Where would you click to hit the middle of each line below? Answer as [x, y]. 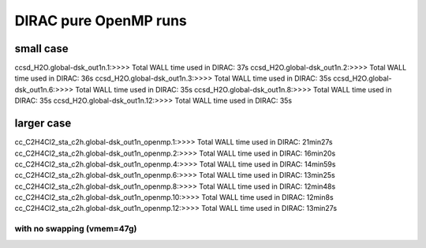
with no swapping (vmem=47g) [76, 229]
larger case [43, 124]
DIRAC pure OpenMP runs [101, 21]
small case [41, 49]
